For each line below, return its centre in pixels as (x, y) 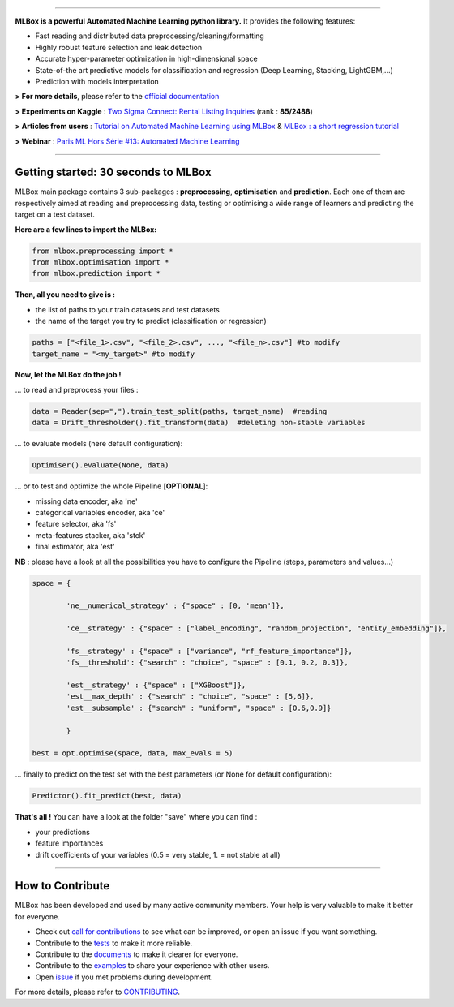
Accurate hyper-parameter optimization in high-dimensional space (147, 59)
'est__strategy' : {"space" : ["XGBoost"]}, (156, 685)
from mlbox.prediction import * (96, 273)
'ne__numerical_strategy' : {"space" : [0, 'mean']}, (175, 606)
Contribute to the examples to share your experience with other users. (152, 966)
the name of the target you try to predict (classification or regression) (151, 321)
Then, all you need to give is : (65, 295)
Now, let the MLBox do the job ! (68, 375)
